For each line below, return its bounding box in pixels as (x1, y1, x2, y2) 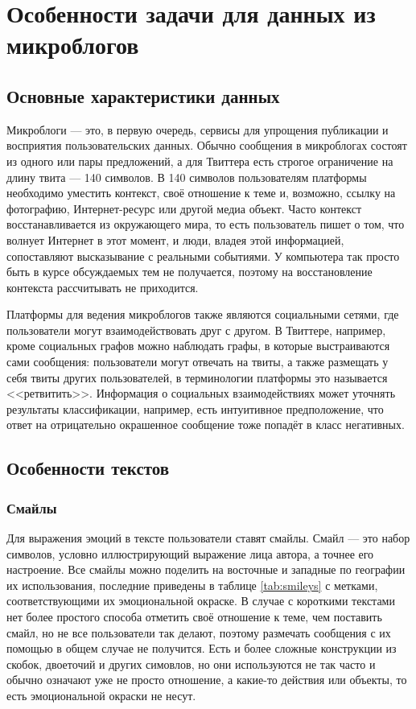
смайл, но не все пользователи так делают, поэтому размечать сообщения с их (6, 624, 391, 641)
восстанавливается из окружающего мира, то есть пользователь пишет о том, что (6, 216, 405, 233)
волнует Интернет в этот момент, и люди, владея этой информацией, (6, 231, 344, 248)
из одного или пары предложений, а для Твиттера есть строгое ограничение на (6, 152, 393, 169)
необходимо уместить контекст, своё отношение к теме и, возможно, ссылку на (6, 184, 396, 201)
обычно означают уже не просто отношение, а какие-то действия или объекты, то (6, 671, 407, 688)
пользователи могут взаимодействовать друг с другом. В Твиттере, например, (6, 321, 386, 338)
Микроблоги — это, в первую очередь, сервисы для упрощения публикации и (6, 121, 389, 138)
